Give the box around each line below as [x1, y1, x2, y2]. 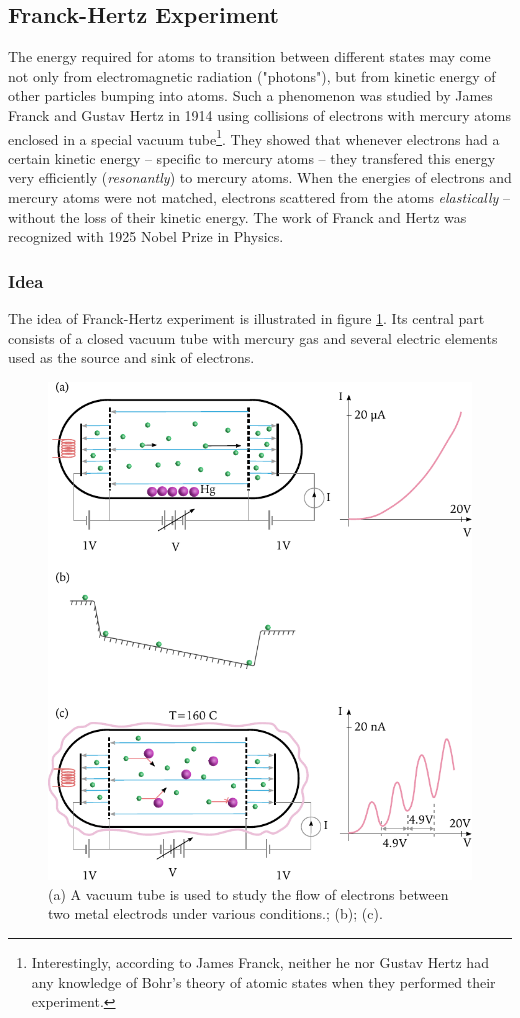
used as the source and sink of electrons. [8, 347, 255, 368]
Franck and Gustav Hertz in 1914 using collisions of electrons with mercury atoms [8, 104, 511, 125]
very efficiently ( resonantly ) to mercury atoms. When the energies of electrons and [8, 167, 512, 188]
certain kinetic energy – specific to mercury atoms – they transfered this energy [8, 147, 496, 168]
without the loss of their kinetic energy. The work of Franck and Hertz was [8, 206, 467, 227]
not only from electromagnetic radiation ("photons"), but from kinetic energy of [8, 65, 496, 86]
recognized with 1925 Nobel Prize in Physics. [8, 226, 284, 247]
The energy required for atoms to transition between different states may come [8, 46, 491, 67]
